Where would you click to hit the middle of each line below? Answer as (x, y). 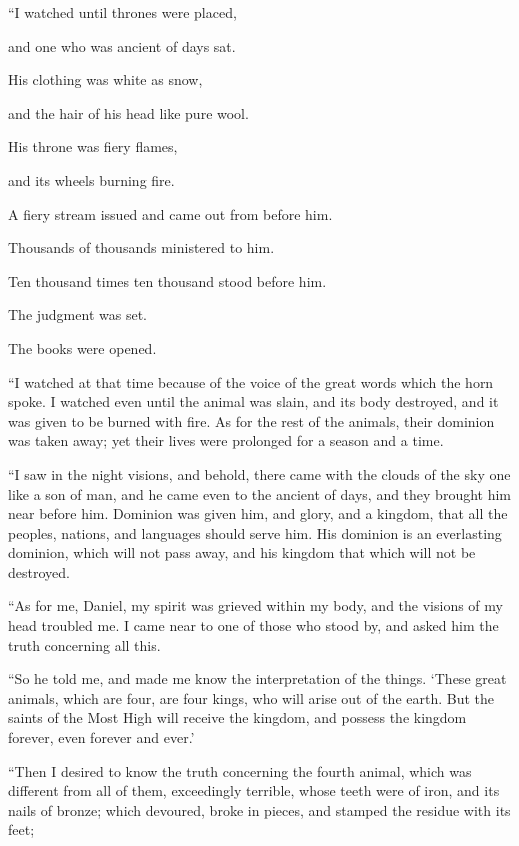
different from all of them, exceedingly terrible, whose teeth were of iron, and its (254, 790)
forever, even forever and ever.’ (101, 737)
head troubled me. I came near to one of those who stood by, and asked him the (253, 625)
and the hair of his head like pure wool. (128, 112)
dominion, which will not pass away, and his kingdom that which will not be (242, 552)
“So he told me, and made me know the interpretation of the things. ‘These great (257, 678)
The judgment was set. (77, 314)
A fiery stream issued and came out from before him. (170, 213)
